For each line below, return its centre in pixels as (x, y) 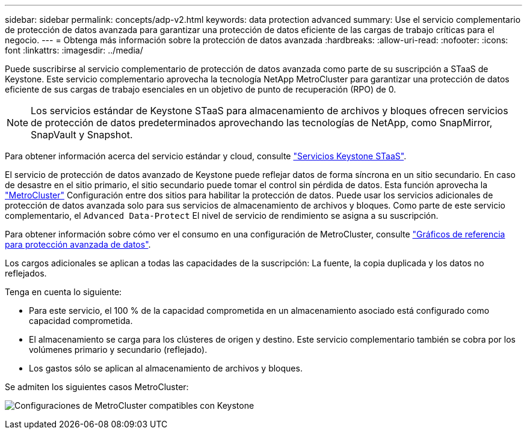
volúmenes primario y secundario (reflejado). (118, 350)
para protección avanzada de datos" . (78, 244)
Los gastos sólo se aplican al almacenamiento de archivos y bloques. (166, 368)
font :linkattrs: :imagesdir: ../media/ (74, 50)
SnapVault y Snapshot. (82, 135)
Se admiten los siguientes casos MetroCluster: (97, 387)
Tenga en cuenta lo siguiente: (63, 292)
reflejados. (26, 273)
